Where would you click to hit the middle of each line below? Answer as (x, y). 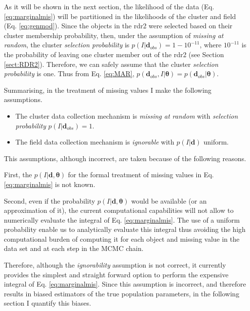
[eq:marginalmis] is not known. (50, 184)
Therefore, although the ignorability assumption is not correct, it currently (115, 265)
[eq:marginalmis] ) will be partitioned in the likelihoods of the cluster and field (120, 16)
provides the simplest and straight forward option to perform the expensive (116, 274)
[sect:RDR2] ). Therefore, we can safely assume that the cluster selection (111, 64)
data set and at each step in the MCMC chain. (74, 248)
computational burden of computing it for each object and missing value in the (122, 238)
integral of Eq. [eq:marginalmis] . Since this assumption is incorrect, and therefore (125, 284)
